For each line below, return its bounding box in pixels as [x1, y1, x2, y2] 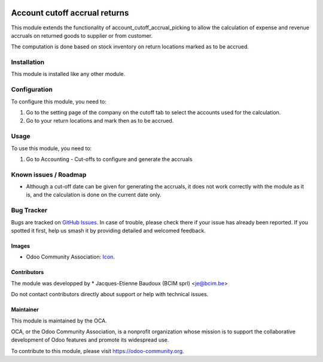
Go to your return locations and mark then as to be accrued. [26, 117, 174, 124]
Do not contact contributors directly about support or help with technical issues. [11, 291, 209, 298]
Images [11, 242, 30, 250]
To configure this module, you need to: [11, 98, 107, 105]
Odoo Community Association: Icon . [26, 253, 115, 260]
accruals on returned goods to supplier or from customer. [11, 32, 153, 39]
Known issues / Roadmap [11, 171, 87, 179]
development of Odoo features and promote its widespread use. [11, 336, 169, 343]
